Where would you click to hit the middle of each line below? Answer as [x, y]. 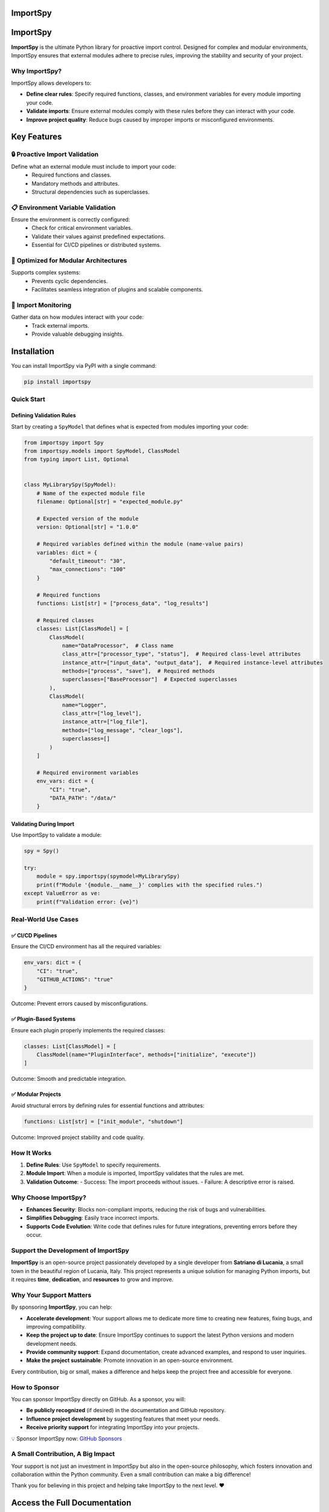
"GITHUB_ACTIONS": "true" [75, 979]
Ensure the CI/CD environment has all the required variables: [87, 947]
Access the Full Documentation [71, 1503]
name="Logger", [84, 705]
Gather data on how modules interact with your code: [78, 317]
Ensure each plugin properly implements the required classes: [88, 1030]
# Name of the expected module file [91, 493]
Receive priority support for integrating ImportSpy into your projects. [113, 1427]
